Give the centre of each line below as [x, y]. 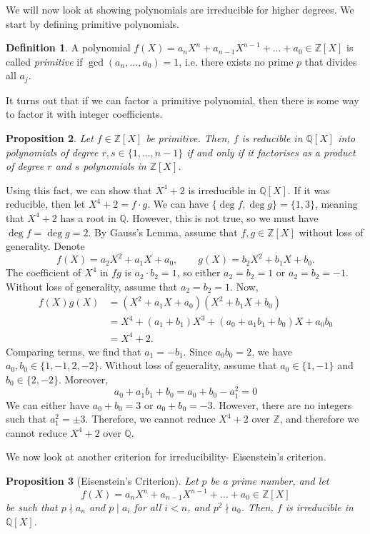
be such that [32, 507]
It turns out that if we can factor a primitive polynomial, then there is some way [182, 100]
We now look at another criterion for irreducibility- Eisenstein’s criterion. [166, 457]
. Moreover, [83, 379]
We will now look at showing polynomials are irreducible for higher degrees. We [180, 9]
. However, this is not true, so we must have [222, 217]
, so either [199, 272]
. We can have [178, 204]
